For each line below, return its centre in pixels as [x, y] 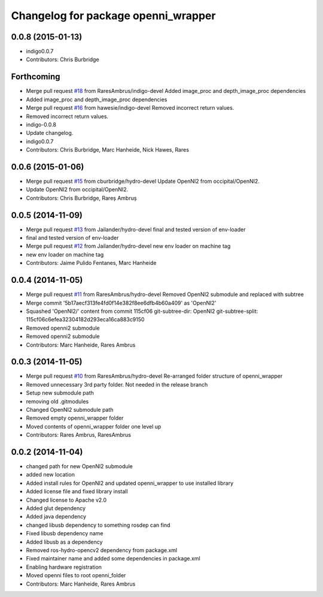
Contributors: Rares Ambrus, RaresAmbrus [79, 435]
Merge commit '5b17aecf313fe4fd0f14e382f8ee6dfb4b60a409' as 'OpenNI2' [121, 303]
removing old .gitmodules [57, 401]
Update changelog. [50, 133]
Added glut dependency [56, 508]
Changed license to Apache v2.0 [66, 500]
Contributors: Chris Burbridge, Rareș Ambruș [81, 198]
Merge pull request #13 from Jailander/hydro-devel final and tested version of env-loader [136, 229]
